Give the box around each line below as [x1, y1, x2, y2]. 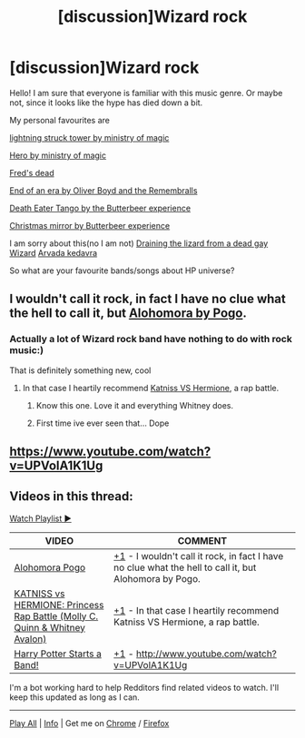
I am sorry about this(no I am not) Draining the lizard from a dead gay [9, 238, 269, 249]
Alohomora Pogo [14, 561, 86, 574]
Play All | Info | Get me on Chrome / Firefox [9, 717, 170, 728]
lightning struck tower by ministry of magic [9, 132, 170, 143]
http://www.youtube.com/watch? [135, 647, 277, 660]
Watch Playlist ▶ [9, 513, 73, 524]
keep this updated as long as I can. [9, 692, 141, 703]
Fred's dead [9, 167, 54, 178]
